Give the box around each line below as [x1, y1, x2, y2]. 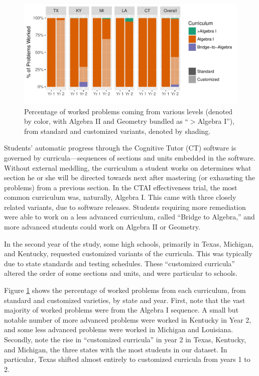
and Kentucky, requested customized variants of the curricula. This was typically [4, 248, 252, 259]
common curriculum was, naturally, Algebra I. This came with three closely [4, 192, 236, 202]
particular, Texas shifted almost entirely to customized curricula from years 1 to [4, 354, 250, 364]
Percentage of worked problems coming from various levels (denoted [24, 106, 233, 116]
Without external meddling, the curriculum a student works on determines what [4, 162, 251, 173]
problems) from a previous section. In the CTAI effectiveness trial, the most [4, 182, 237, 192]
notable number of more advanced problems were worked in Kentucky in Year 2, [4, 314, 251, 325]
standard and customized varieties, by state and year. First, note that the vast [4, 294, 245, 305]
